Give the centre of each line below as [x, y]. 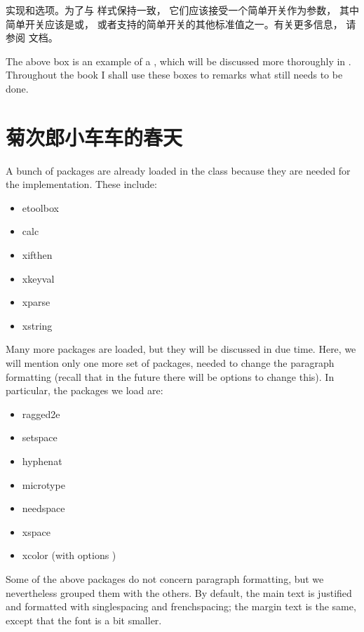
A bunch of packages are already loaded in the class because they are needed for [178, 170]
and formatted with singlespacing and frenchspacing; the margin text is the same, [181, 606]
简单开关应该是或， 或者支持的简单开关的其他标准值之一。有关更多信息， [174, 23]
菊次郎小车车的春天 [94, 136]
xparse [36, 302]
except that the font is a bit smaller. [84, 620]
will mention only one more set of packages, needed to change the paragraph [170, 363]
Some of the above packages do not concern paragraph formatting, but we [165, 578]
